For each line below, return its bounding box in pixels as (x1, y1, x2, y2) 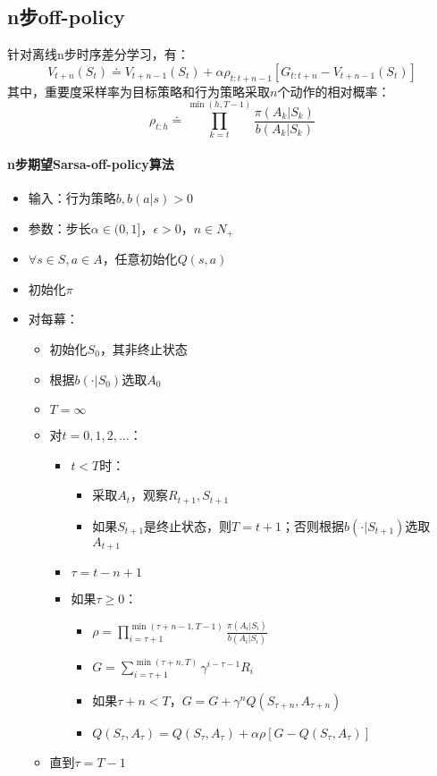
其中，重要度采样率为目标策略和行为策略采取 (7, 81, 270, 100)
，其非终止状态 (99, 340, 188, 358)
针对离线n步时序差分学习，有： (7, 45, 189, 63)
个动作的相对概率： (277, 81, 391, 100)
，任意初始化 (102, 249, 178, 268)
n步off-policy (7, 3, 125, 30)
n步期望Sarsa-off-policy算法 (7, 154, 174, 173)
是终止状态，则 (144, 516, 232, 535)
